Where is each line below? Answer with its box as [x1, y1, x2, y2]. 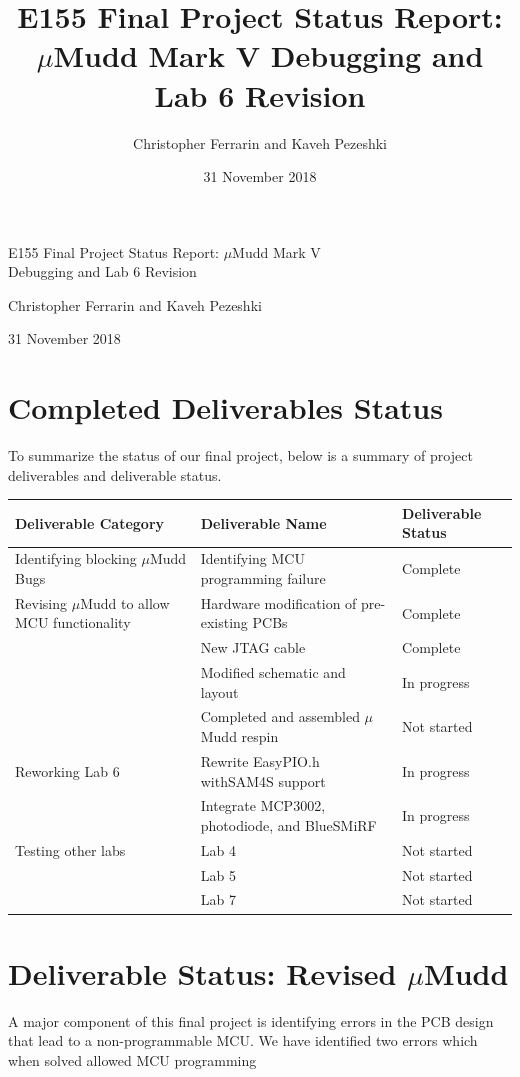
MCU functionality [15, 612, 131, 633]
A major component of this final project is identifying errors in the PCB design [8, 1010, 494, 1031]
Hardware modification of [200, 592, 357, 613]
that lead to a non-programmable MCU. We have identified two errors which [8, 1030, 478, 1051]
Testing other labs [15, 839, 126, 860]
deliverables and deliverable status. [8, 464, 222, 485]
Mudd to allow [80, 592, 170, 613]
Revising [15, 592, 67, 613]
